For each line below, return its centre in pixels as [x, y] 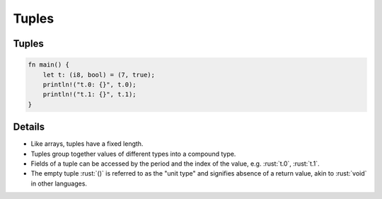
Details [29, 127]
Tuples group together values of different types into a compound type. [133, 154]
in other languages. [59, 183]
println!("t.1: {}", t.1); [90, 95]
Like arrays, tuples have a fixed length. [87, 144]
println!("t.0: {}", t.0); [90, 84]
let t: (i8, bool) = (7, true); [99, 75]
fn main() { [49, 65]
